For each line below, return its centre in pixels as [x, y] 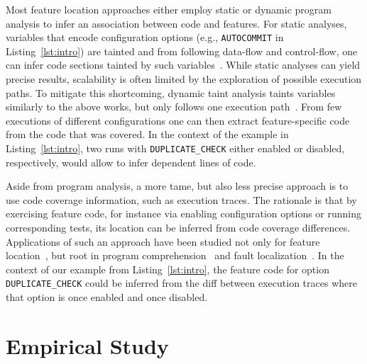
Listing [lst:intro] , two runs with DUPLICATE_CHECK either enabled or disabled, [175, 148]
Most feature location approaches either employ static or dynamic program [169, 9]
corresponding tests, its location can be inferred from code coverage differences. [178, 228]
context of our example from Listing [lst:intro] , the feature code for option [168, 269]
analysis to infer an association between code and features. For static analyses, [176, 23]
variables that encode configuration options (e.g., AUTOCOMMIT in [145, 37]
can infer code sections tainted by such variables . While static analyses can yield [183, 65]
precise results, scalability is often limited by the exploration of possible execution [184, 79]
